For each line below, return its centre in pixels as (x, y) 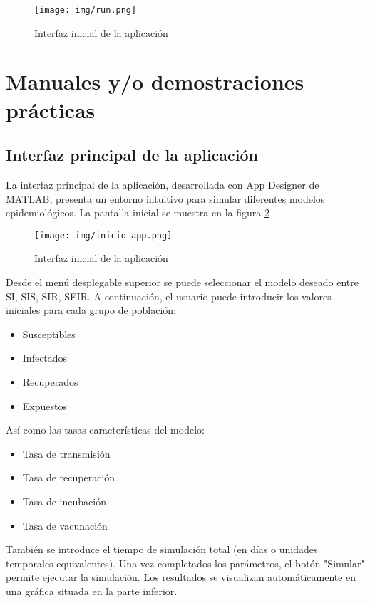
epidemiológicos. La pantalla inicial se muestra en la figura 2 (138, 213)
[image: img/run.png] (86, 10)
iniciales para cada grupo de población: (91, 310)
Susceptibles (49, 334)
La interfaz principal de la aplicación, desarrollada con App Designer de (163, 185)
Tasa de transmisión (66, 453)
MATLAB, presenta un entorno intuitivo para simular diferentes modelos (165, 198)
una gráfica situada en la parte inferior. (92, 591)
